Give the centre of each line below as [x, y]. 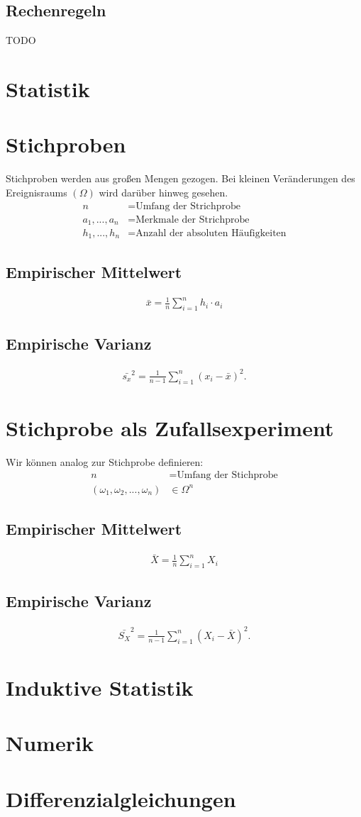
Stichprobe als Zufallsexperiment [170, 427]
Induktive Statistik [100, 688]
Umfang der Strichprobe [188, 206]
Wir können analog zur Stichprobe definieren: [105, 461]
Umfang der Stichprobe [227, 476]
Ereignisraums [37, 192]
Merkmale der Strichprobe [193, 219]
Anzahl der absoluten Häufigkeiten [211, 234]
